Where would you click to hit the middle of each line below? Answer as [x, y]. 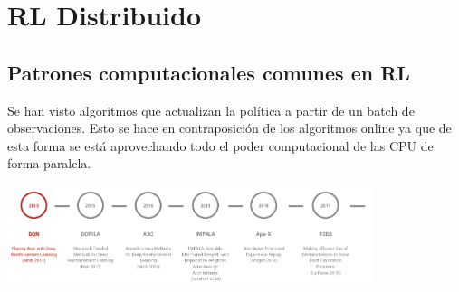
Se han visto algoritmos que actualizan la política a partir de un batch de [211, 110]
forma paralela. [49, 163]
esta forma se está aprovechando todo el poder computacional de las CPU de [220, 145]
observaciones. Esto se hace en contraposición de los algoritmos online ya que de [229, 128]
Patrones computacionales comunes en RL [209, 72]
